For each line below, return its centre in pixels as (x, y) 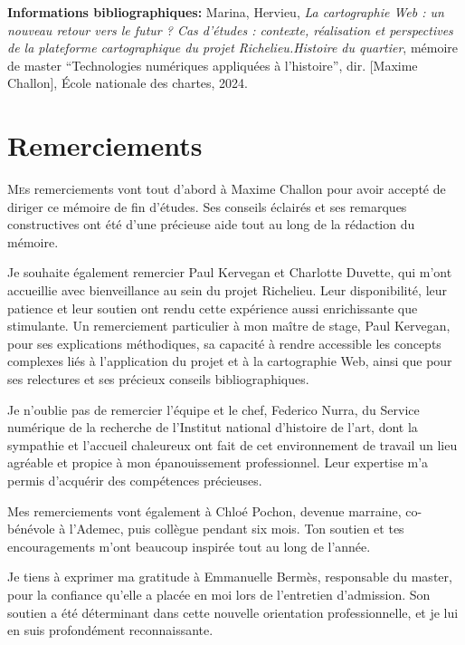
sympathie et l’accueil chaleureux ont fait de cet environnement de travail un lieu (232, 444)
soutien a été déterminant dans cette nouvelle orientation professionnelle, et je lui (233, 612)
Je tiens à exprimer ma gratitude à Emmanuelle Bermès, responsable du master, (230, 577)
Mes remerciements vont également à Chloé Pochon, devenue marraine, (204, 510)
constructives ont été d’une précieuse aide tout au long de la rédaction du (211, 224)
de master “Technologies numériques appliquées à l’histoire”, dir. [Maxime (213, 65)
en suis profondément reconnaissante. (110, 630)
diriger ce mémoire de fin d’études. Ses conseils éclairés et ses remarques (207, 206)
